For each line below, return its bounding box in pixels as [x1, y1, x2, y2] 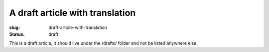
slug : [9, 25, 20, 30]
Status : [9, 31, 25, 37]
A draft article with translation [9, 7, 136, 18]
